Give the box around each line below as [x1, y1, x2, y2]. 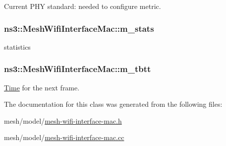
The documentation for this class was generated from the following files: [4, 99, 223, 109]
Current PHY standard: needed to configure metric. [4, 1, 161, 11]
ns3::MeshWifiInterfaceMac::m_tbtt [4, 63, 151, 75]
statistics [4, 41, 31, 52]
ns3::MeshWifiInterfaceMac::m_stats [4, 22, 154, 34]
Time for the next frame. [4, 82, 80, 92]
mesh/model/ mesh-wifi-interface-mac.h [4, 115, 122, 126]
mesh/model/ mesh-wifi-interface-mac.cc [4, 132, 124, 143]
